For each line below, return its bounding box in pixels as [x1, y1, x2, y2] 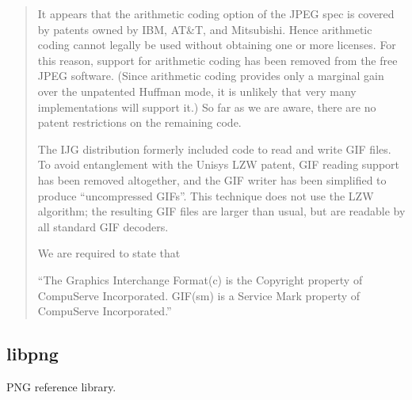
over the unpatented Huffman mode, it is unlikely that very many [37, 82, 357, 99]
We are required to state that [37, 245, 181, 261]
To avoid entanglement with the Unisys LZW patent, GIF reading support [37, 156, 399, 173]
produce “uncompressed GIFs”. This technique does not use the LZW [37, 187, 374, 204]
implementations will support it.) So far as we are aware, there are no [37, 98, 376, 115]
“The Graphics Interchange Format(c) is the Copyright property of [37, 271, 363, 288]
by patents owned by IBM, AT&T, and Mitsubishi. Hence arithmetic [37, 21, 372, 37]
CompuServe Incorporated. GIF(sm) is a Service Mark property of [37, 287, 360, 303]
